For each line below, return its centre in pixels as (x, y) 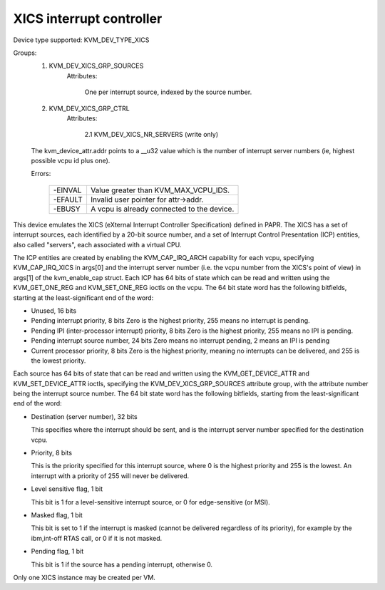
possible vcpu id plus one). (71, 161)
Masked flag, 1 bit (57, 515)
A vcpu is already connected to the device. (162, 209)
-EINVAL (67, 190)
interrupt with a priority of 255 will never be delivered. (110, 476)
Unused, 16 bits (54, 311)
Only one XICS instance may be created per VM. (84, 577)
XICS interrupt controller (88, 19)
